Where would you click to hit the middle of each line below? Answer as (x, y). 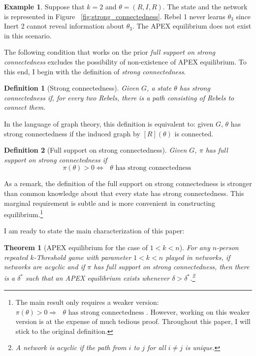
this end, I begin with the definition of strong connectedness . (95, 71)
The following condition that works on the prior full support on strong (110, 52)
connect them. (25, 107)
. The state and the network (205, 6)
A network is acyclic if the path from (71, 347)
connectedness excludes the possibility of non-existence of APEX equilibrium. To (125, 61)
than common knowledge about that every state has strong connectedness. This (124, 193)
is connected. (194, 133)
